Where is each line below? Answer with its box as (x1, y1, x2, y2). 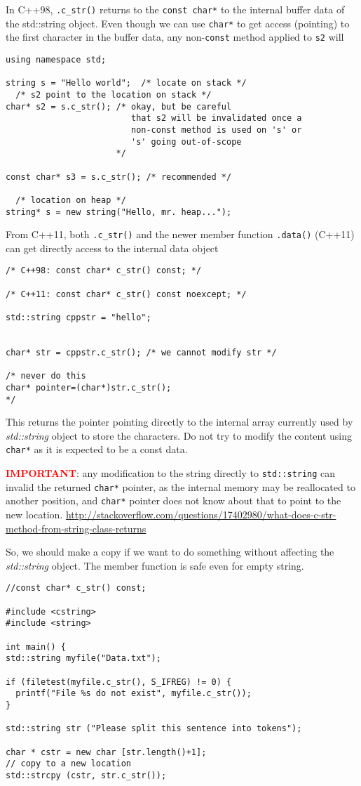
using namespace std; (6, 54, 107, 65)
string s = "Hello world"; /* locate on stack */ (6, 78, 247, 89)
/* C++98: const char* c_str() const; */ (6, 266, 202, 276)
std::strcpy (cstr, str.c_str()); (6, 770, 167, 780)
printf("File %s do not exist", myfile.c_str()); (15, 688, 252, 699)
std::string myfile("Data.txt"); (6, 653, 161, 664)
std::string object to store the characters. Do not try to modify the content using (6, 428, 353, 443)
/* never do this (6, 371, 86, 381)
